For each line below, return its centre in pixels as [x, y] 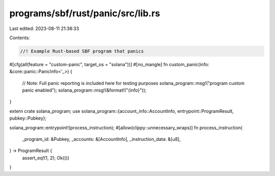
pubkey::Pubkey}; [28, 118]
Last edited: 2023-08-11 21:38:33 [44, 28]
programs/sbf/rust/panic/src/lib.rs [85, 13]
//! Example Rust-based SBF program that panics [82, 51]
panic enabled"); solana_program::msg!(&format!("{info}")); [84, 90]
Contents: [20, 38]
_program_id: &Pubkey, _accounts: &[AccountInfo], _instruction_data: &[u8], [101, 139]
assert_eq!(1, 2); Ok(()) [46, 158]
